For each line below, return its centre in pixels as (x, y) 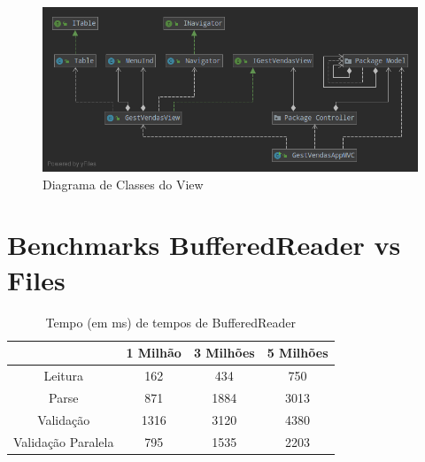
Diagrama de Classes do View (123, 184)
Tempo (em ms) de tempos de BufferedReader (171, 322)
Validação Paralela (64, 441)
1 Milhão (154, 353)
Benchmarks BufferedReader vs (204, 245)
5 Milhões (297, 353)
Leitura (63, 376)
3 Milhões (224, 353)
